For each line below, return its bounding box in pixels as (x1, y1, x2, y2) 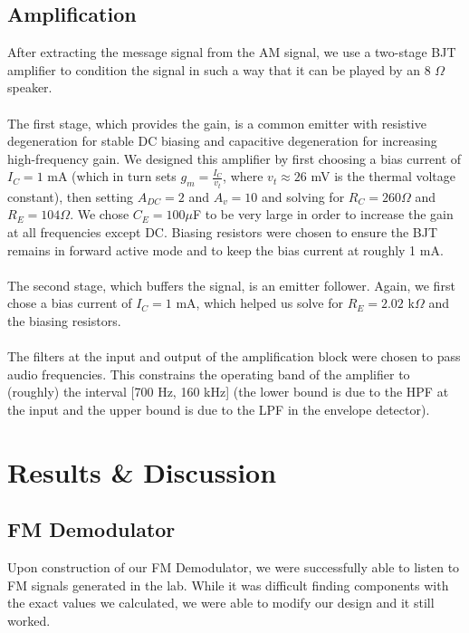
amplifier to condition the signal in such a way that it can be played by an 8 (7, 60, 431, 79)
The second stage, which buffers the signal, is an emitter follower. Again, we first (7, 275, 455, 294)
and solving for (262, 187, 345, 206)
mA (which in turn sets (47, 167, 177, 186)
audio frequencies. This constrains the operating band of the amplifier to (7, 364, 410, 383)
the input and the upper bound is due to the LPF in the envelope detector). (7, 399, 430, 418)
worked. (7, 610, 51, 629)
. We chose (70, 205, 129, 224)
